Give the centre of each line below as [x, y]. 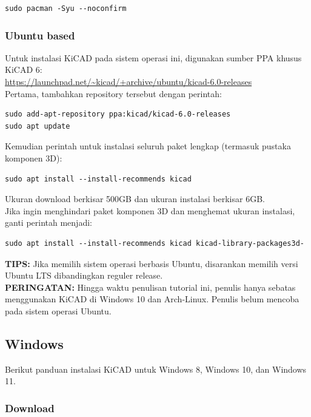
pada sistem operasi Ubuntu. [58, 310]
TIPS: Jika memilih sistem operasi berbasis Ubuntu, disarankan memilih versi [152, 263]
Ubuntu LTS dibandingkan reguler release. [84, 275]
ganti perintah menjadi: [48, 222]
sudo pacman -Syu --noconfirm [66, 8]
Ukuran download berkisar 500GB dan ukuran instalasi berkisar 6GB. [135, 199]
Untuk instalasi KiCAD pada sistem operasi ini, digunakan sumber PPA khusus [153, 57]
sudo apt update [38, 126]
